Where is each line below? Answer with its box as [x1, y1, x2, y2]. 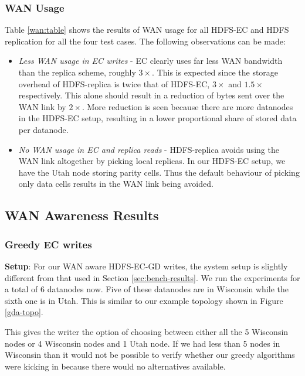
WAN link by [18, 100, 66, 112]
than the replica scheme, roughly [18, 66, 136, 78]
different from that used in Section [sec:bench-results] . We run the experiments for [5, 271, 300, 283]
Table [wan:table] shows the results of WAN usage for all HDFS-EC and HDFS [5, 23, 289, 36]
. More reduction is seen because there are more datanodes [82, 100, 293, 112]
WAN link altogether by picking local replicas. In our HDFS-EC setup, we [18, 155, 286, 167]
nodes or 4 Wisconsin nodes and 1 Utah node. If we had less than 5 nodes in [5, 337, 280, 349]
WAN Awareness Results [5, 206, 159, 224]
